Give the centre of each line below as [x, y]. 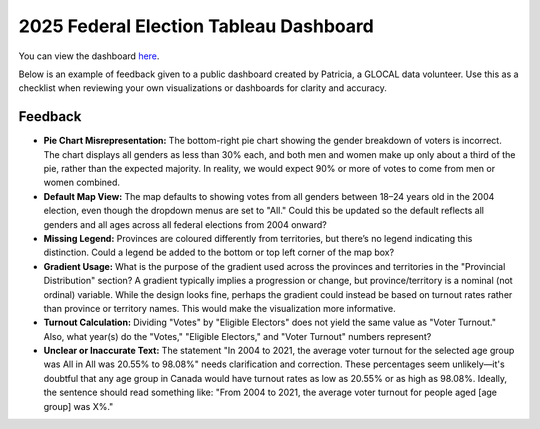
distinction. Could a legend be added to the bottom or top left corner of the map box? [219, 252]
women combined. [81, 182]
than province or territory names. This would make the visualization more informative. [219, 308]
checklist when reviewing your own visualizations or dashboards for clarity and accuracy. [202, 88]
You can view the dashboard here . [89, 56]
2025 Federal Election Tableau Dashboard [196, 26]
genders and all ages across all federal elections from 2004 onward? [185, 224]
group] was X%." [78, 406]
